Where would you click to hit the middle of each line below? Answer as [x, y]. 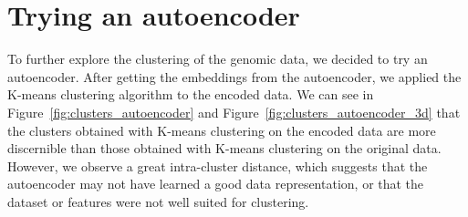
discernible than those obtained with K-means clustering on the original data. [224, 148]
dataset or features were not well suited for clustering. [158, 201]
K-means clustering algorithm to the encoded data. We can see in [191, 94]
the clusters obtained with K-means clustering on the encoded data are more [222, 130]
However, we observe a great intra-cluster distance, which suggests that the [218, 165]
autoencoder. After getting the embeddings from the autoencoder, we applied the [234, 76]
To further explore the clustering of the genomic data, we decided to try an [218, 59]
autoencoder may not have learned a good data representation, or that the [216, 184]
